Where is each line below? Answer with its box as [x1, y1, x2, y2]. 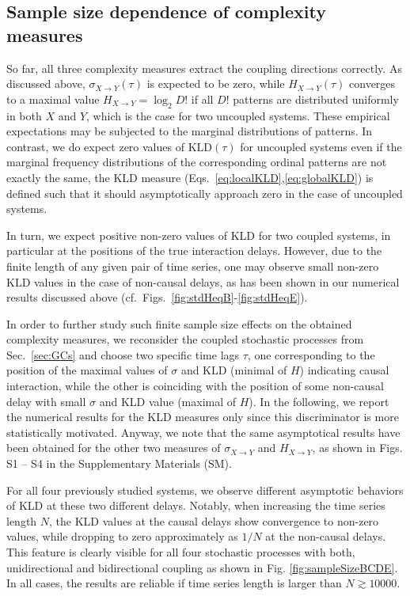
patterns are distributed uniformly [233, 90, 399, 107]
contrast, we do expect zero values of [6, 138, 184, 154]
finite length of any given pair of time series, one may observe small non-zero [6, 257, 379, 274]
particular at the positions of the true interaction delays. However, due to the [6, 242, 382, 259]
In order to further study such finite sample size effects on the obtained [6, 315, 352, 332]
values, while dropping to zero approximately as [6, 528, 238, 545]
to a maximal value [6, 90, 100, 107]
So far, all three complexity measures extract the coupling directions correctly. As [6, 59, 402, 76]
